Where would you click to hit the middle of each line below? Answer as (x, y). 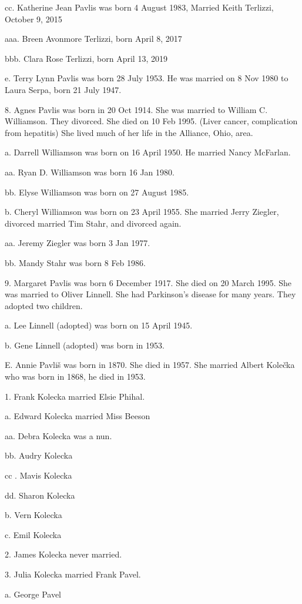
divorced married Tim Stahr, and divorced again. (93, 223)
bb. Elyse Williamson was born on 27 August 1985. (97, 192)
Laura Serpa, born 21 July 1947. (63, 89)
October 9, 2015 (33, 19)
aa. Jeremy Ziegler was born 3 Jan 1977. (78, 243)
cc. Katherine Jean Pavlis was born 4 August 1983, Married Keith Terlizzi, (139, 7)
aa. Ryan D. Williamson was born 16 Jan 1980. (90, 172)
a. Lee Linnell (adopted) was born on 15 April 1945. (99, 325)
